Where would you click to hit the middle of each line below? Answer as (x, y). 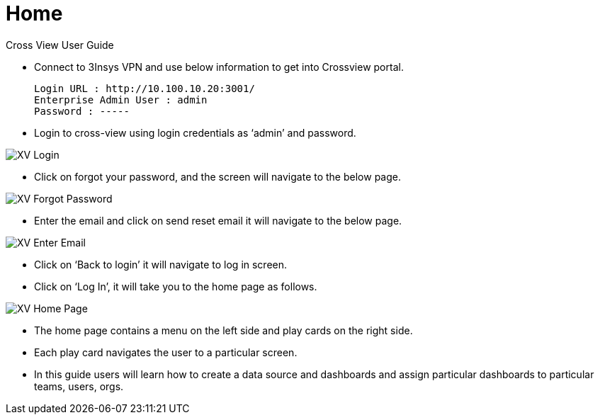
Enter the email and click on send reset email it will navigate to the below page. (218, 220)
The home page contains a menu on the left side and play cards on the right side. (223, 330)
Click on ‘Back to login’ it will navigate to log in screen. (161, 264)
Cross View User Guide (60, 45)
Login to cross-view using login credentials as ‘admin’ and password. (195, 132)
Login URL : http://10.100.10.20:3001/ (145, 88)
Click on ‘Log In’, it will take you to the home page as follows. (176, 286)
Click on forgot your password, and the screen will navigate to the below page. (217, 176)
